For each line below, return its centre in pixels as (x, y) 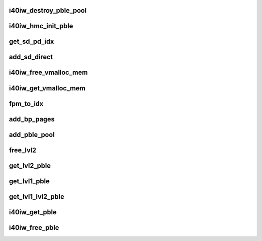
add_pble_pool (32, 134)
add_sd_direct (31, 57)
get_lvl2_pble (30, 165)
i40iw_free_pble (34, 228)
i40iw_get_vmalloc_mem (47, 88)
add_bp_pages (32, 119)
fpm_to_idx (26, 104)
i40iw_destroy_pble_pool (48, 10)
